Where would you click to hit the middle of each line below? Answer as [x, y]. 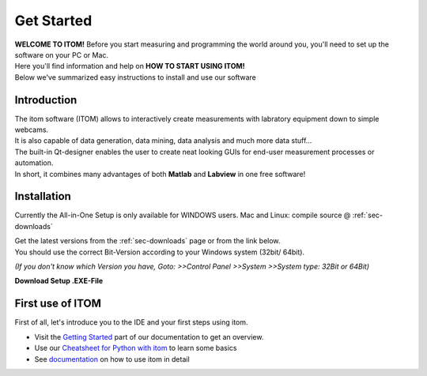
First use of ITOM [58, 304]
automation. [34, 163]
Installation [43, 196]
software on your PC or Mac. [62, 55]
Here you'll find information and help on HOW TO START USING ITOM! [130, 66]
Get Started [53, 21]
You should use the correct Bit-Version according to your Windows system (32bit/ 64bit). [159, 252]
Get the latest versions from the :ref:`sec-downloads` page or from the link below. [147, 241]
